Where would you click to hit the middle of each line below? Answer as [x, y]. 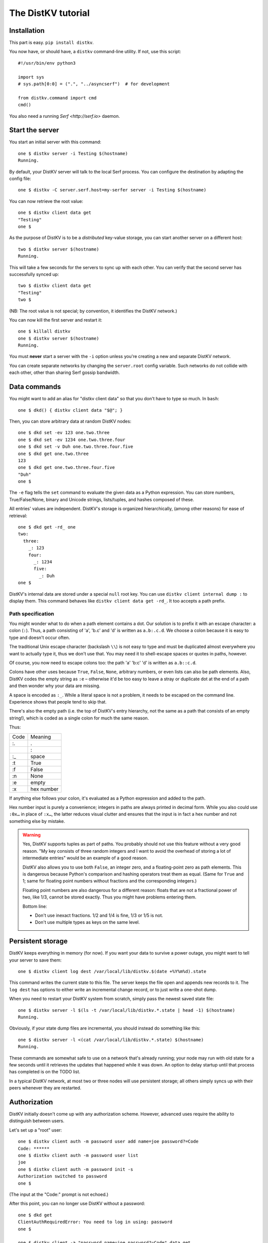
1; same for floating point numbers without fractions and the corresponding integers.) [110, 881]
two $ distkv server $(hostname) [59, 249]
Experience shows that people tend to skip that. [58, 702]
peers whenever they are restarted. [45, 1088]
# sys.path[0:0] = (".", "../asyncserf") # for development [94, 84]
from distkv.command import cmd [57, 98]
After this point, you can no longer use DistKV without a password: [77, 1204]
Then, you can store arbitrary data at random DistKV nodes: [70, 421]
